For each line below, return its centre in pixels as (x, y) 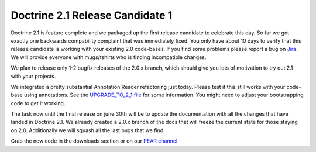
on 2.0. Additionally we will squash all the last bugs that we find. (88, 130)
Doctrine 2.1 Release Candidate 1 (92, 15)
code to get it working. (38, 103)
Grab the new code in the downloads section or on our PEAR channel (94, 141)
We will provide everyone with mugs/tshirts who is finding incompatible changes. (109, 57)
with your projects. (33, 76)
